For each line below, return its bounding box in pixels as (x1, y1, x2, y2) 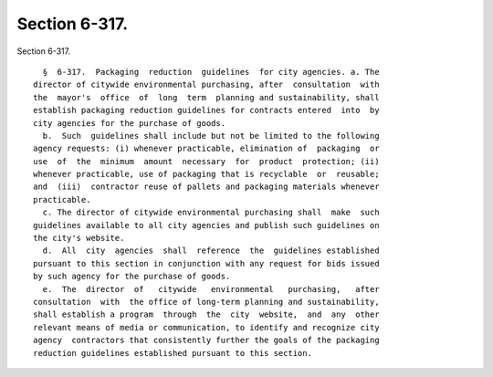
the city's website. (33, 233, 125, 244)
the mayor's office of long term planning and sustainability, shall (33, 92, 380, 102)
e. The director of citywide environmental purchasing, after (42, 284, 380, 294)
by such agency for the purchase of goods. (33, 271, 231, 282)
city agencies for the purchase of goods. (33, 118, 226, 128)
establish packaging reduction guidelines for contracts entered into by (33, 105, 380, 116)
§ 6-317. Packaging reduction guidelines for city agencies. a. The (42, 67, 380, 77)
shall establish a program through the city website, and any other (33, 309, 380, 319)
